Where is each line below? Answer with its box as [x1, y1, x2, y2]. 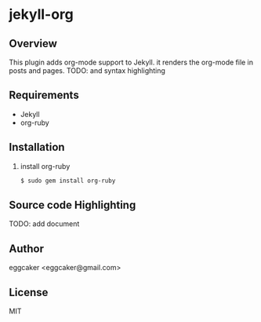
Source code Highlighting [9, 198, 136, 211]
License [9, 285, 49, 299]
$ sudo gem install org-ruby [20, 177, 116, 185]
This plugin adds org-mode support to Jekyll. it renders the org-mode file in [9, 57, 254, 67]
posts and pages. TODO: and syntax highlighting [9, 66, 165, 75]
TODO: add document [9, 219, 80, 229]
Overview [9, 37, 58, 50]
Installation [9, 141, 65, 154]
